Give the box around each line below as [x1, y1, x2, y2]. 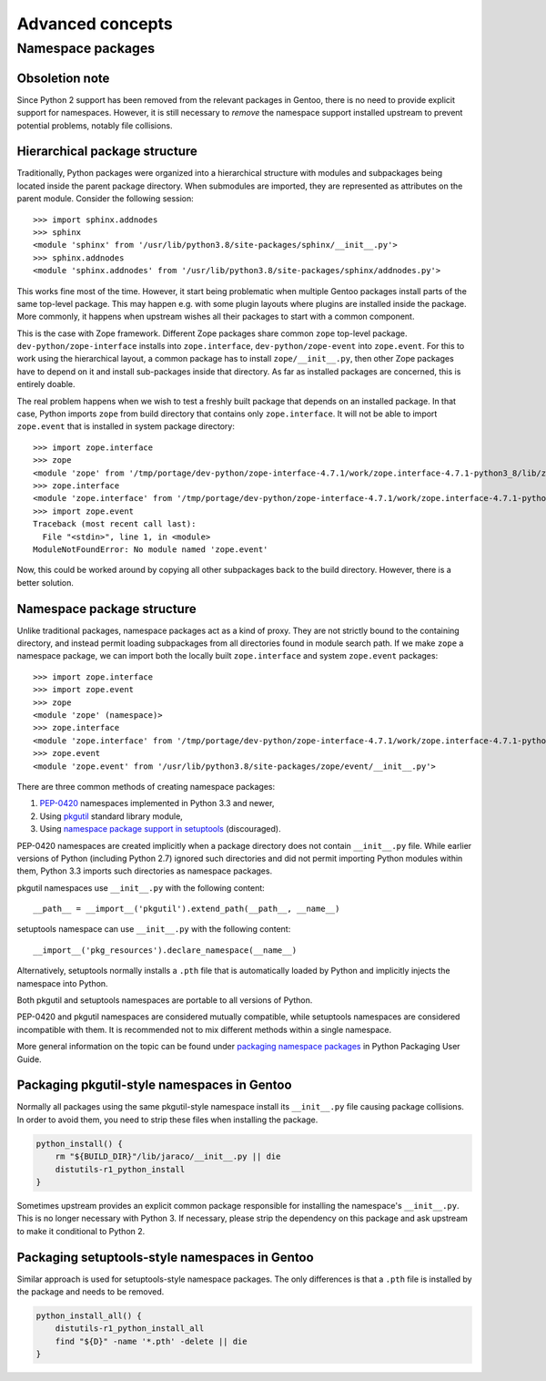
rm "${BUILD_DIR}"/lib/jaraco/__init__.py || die [55, 1151, 281, 1161]
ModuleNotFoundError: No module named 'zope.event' [33, 544, 268, 555]
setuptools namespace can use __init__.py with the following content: [16, 924, 291, 935]
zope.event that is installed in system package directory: [16, 421, 236, 432]
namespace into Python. [16, 977, 108, 988]
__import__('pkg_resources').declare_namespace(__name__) [33, 945, 298, 956]
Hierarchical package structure [16, 144, 197, 159]
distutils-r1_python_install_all [55, 1324, 205, 1334]
